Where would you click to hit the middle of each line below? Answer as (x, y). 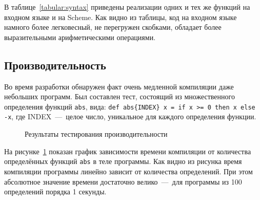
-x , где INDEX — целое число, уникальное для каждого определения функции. (130, 116)
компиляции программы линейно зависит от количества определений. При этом (128, 171)
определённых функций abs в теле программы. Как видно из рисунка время (123, 161)
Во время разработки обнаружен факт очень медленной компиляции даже (119, 86)
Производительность (55, 65)
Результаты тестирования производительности (96, 134)
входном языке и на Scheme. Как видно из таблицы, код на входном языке (121, 17)
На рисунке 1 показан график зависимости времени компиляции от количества (128, 151)
